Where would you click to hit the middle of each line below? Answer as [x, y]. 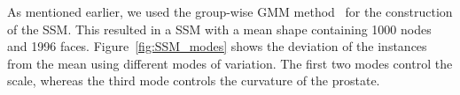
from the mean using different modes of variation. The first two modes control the [230, 63]
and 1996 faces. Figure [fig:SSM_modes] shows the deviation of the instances [217, 46]
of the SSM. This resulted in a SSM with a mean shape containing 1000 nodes [219, 29]
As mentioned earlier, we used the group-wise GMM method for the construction [230, 11]
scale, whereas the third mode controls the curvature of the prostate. [194, 80]
